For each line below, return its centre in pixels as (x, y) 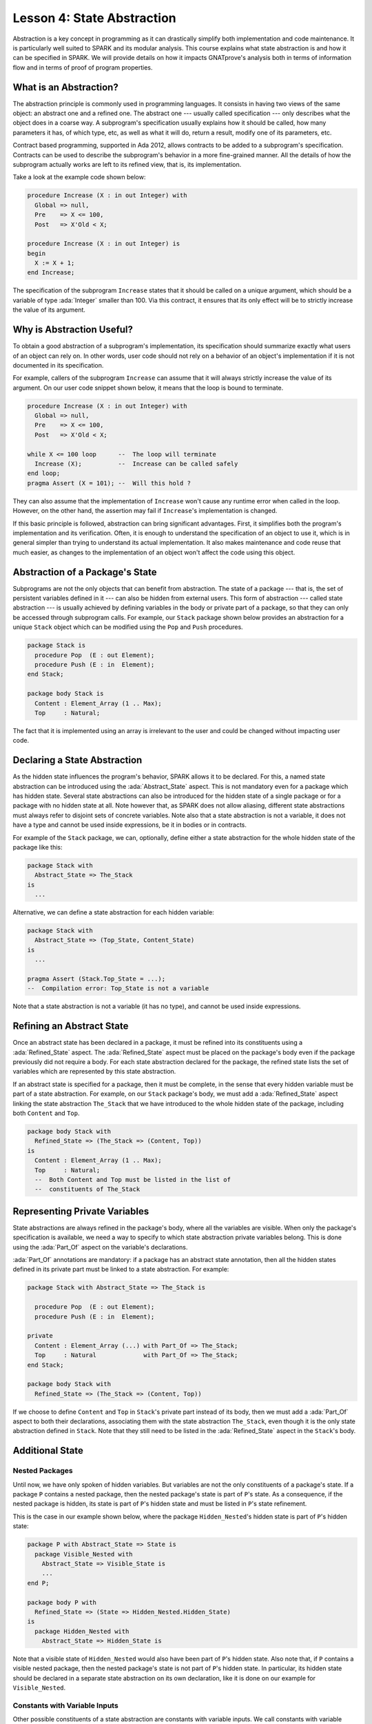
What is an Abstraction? (65, 87)
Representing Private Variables (81, 1211)
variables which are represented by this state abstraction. (94, 1072)
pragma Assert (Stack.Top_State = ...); (96, 979)
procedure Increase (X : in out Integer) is (104, 244)
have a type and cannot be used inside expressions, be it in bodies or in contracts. (130, 825)
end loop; (44, 473)
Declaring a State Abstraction (77, 760)
